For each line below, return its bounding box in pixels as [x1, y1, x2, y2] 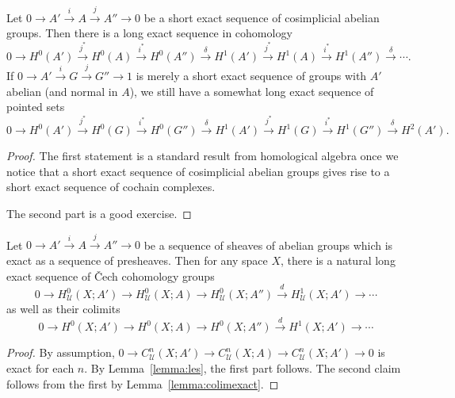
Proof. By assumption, [6, 344, 115, 361]
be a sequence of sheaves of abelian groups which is [143, 236, 393, 253]
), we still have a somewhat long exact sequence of [129, 82, 374, 99]
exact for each [6, 360, 75, 377]
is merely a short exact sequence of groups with [136, 67, 367, 84]
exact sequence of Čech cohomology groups [6, 267, 215, 284]
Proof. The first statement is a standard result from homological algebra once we [6, 147, 399, 164]
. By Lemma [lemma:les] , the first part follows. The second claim [84, 360, 401, 377]
